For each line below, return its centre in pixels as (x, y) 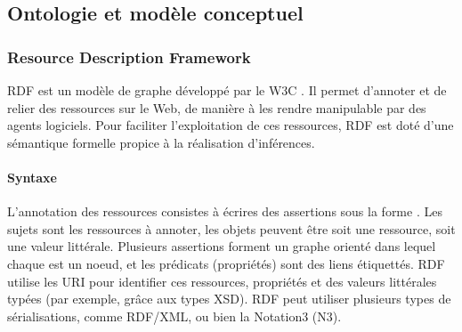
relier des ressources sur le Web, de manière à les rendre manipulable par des (217, 107)
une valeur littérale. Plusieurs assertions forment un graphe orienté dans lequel (222, 246)
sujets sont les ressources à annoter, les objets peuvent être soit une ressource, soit (231, 228)
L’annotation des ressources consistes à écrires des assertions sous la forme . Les (225, 211)
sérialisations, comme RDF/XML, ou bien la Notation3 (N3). (174, 316)
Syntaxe (32, 177)
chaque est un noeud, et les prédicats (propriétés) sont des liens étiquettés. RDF (226, 263)
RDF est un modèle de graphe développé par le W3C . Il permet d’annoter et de (227, 90)
